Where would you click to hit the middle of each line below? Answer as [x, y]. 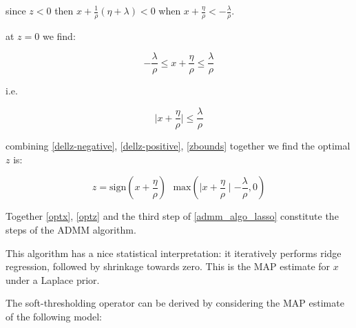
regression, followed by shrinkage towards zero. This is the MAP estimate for [168, 266]
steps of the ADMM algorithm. [71, 229]
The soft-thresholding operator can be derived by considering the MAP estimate [175, 303]
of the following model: [54, 316]
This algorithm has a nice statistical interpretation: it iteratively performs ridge [174, 253]
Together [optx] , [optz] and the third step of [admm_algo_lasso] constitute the [172, 216]
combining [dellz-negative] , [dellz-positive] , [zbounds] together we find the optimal [178, 146]
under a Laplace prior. [53, 279]
